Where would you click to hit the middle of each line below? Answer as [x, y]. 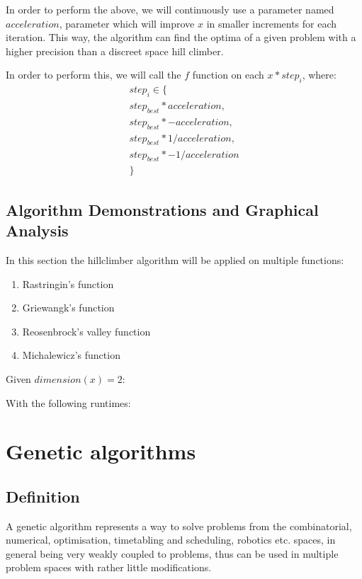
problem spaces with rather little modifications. [109, 567]
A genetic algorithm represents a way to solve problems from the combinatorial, [179, 526]
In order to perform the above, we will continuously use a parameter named [170, 9]
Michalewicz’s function [71, 355]
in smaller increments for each [272, 23]
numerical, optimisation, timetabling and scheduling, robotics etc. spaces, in [171, 540]
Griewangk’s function [68, 308]
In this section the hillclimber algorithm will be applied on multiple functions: [175, 259]
